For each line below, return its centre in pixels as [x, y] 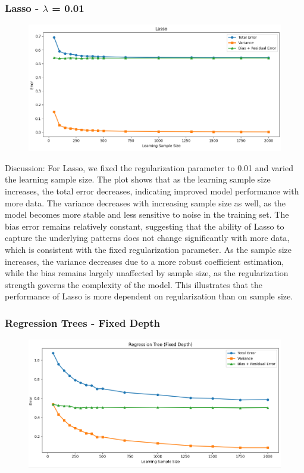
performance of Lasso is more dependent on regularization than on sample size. [149, 296]
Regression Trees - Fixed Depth [83, 322]
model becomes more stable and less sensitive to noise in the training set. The [147, 214]
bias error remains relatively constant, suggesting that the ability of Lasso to [145, 226]
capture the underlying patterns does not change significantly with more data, [147, 238]
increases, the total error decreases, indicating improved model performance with [152, 191]
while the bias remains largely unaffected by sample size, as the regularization [147, 273]
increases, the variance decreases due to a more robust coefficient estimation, [145, 261]
